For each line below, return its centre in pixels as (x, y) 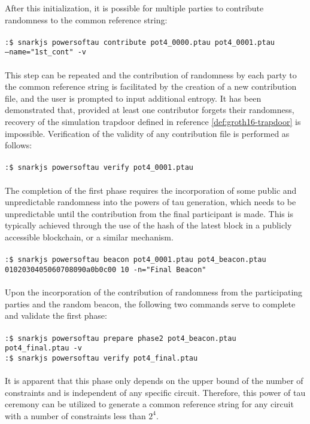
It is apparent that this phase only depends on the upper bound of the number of (154, 381)
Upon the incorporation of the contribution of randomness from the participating (154, 292)
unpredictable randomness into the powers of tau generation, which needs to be (151, 202)
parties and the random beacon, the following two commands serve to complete (150, 303)
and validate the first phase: (56, 315)
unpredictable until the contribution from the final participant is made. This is (149, 213)
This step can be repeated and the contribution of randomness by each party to (151, 74)
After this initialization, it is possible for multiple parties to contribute (134, 8)
